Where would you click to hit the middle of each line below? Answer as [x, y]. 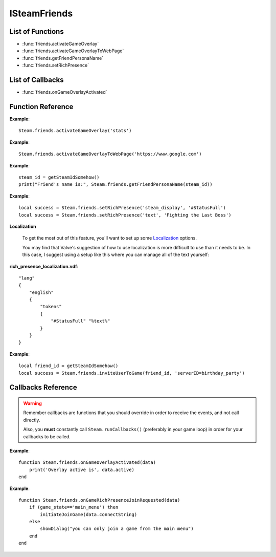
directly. [32, 420]
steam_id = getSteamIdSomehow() [59, 177]
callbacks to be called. [47, 436]
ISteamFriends [41, 13]
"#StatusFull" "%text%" [80, 321]
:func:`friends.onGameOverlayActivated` [65, 92]
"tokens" [51, 307]
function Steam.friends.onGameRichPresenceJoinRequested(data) [99, 500]
